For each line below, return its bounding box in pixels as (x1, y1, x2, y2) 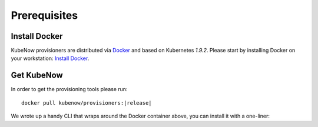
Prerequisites (11, 9, 78, 22)
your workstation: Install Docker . (11, 55, 90, 62)
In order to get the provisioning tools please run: (11, 86, 128, 93)
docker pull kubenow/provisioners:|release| (21, 99, 153, 106)
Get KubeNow (11, 71, 63, 81)
